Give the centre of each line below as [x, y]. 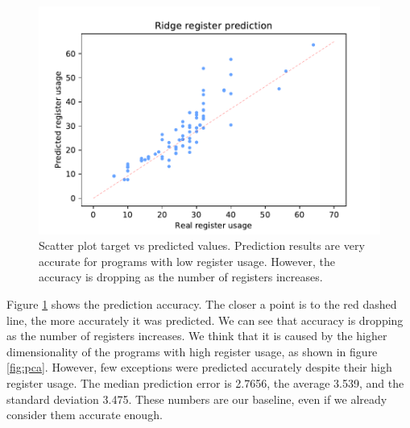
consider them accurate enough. [85, 415]
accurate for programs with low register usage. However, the [187, 261]
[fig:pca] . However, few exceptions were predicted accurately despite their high [199, 367]
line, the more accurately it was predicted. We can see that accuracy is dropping [205, 320]
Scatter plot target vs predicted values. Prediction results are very [202, 245]
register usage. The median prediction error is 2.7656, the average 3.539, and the [205, 383]
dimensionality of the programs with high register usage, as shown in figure [192, 351]
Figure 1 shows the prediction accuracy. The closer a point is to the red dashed [202, 304]
